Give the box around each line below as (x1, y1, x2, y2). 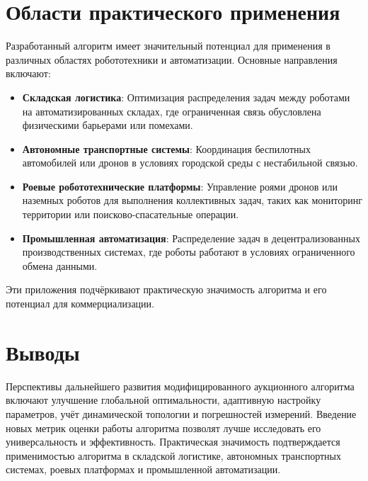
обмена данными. (22, 258, 98, 273)
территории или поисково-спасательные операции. (22, 207, 239, 222)
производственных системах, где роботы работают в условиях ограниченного (22, 244, 355, 259)
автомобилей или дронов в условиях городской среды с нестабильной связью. (22, 155, 358, 170)
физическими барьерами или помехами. (22, 118, 193, 132)
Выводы (6, 337, 80, 366)
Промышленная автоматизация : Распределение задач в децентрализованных (22, 230, 360, 245)
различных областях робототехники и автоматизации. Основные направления (6, 52, 338, 67)
